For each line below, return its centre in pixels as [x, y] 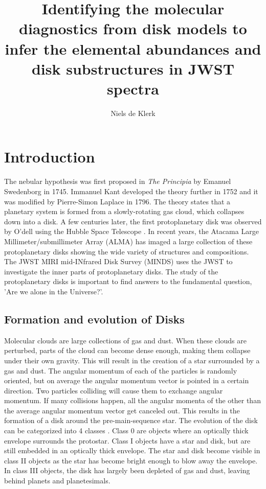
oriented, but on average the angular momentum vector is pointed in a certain [127, 380]
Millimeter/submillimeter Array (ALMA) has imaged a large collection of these [128, 241]
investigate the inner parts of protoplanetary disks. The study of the [111, 271]
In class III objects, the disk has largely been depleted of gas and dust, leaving [127, 470]
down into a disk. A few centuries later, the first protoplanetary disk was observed [133, 221]
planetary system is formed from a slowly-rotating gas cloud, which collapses [124, 211]
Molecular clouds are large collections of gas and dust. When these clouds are [125, 340]
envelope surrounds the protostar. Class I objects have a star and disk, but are [127, 440]
